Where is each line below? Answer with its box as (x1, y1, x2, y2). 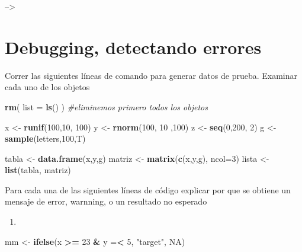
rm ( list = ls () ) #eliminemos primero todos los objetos (5, 100, 208, 113)
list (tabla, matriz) (5, 164, 71, 176)
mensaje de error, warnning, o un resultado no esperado (5, 195, 207, 208)
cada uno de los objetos (5, 81, 90, 93)
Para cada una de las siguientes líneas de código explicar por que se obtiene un (5, 183, 291, 196)
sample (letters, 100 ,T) (5, 132, 86, 145)
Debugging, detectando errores (5, 34, 262, 59)
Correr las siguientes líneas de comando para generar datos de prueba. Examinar (5, 69, 298, 81)
